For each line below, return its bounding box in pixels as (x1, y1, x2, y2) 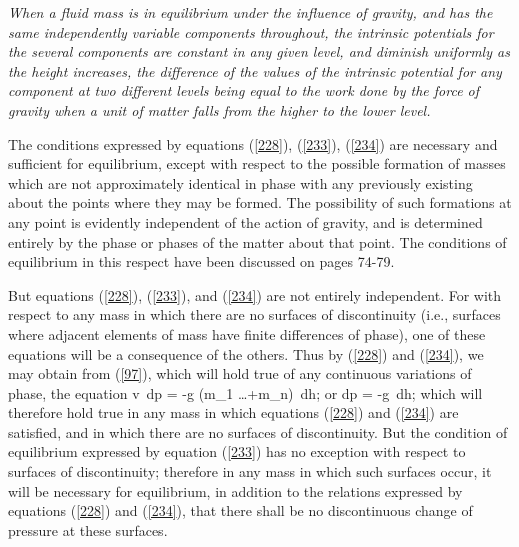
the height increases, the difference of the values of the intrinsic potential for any (8, 60, 502, 81)
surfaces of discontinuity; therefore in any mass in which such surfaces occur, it (8, 461, 492, 482)
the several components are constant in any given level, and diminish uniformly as (8, 41, 510, 62)
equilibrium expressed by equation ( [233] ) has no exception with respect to (8, 441, 466, 462)
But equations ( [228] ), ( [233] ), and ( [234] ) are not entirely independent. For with (8, 284, 502, 305)
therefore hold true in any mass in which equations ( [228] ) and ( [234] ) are (8, 402, 459, 423)
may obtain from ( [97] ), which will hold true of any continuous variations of (8, 363, 472, 384)
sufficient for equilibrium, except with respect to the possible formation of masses (8, 153, 506, 174)
